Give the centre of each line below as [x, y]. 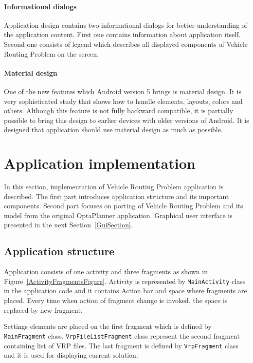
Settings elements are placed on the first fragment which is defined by [108, 326]
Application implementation [100, 163]
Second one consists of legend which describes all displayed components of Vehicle [126, 44]
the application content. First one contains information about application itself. [122, 34]
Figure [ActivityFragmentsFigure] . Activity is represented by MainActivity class [125, 281]
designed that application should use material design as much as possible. [113, 130]
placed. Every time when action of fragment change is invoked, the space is [116, 300]
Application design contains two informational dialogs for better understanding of [126, 25]
